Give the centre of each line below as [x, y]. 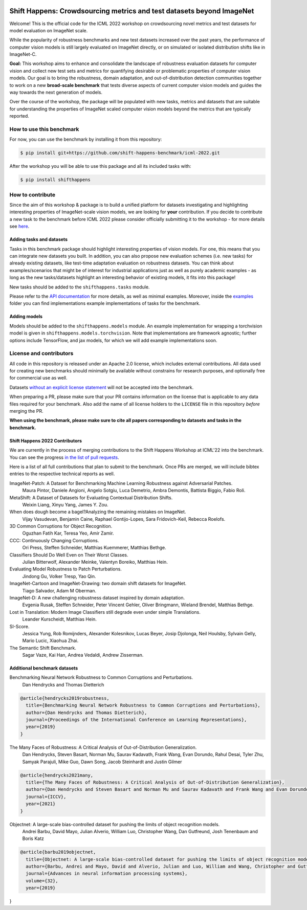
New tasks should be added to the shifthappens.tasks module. [80, 287]
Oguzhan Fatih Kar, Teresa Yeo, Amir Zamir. [68, 533]
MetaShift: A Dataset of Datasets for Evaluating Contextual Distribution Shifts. [91, 497]
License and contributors [41, 353]
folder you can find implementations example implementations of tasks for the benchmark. [105, 303]
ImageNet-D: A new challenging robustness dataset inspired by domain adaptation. [97, 597]
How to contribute [32, 194]
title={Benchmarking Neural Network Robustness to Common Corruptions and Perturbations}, [143, 705]
